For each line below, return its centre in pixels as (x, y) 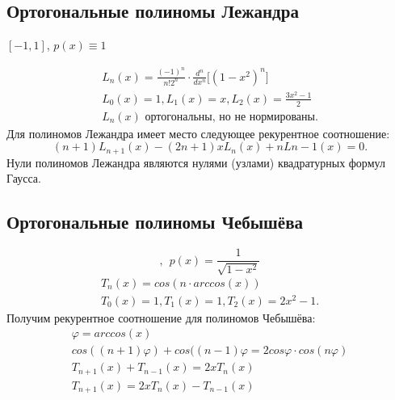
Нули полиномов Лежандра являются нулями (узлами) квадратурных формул (196, 162)
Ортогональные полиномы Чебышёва (155, 222)
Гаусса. (24, 178)
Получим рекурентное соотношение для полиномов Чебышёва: (161, 317)
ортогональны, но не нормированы (230, 117)
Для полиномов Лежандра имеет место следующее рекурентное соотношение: (198, 133)
